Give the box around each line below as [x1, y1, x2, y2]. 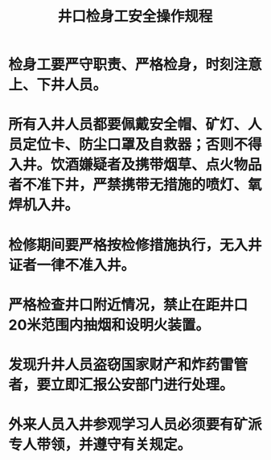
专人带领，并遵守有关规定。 [8, 436, 192, 454]
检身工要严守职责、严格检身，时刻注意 [8, 55, 263, 74]
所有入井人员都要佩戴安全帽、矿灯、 [8, 116, 248, 133]
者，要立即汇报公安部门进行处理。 [8, 376, 235, 394]
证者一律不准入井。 [8, 256, 136, 274]
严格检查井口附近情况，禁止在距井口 [8, 295, 248, 314]
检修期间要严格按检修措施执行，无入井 [8, 236, 263, 254]
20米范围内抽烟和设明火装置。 [8, 315, 211, 334]
